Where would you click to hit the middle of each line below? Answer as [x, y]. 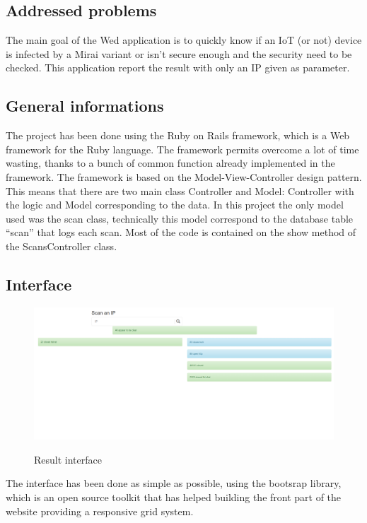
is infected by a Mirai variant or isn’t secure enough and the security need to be [179, 53]
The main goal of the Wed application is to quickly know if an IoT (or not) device [184, 40]
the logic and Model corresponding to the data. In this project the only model [175, 205]
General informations [85, 106]
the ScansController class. [62, 246]
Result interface [68, 459]
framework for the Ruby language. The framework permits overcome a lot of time [182, 149]
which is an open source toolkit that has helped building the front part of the [174, 497]
